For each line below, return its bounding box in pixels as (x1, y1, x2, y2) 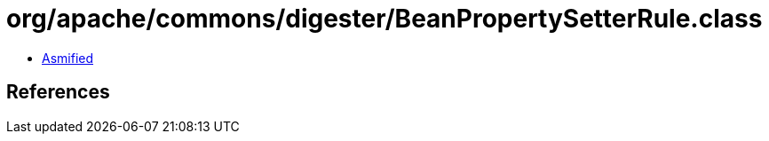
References (6, 81, 110, 104)
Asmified (42, 50, 94, 66)
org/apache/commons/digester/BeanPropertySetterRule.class (6, 4, 763, 34)
